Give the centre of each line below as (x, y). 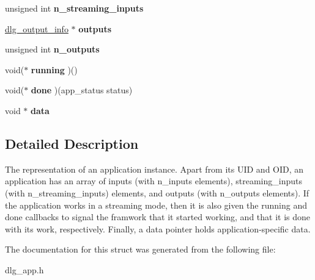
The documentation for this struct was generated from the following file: (140, 249)
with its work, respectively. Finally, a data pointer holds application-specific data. (158, 228)
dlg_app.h (24, 269)
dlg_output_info (37, 28)
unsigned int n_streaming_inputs (74, 8)
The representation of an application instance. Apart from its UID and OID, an (154, 169)
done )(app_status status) (82, 90)
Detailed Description (72, 143)
